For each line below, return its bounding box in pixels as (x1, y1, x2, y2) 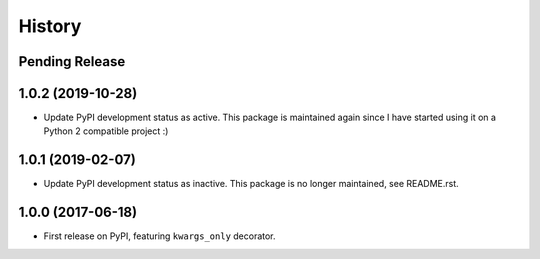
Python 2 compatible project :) (43, 125, 169, 137)
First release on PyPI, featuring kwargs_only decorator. (43, 230, 276, 242)
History (18, 15, 82, 37)
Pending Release (18, 53, 126, 70)
